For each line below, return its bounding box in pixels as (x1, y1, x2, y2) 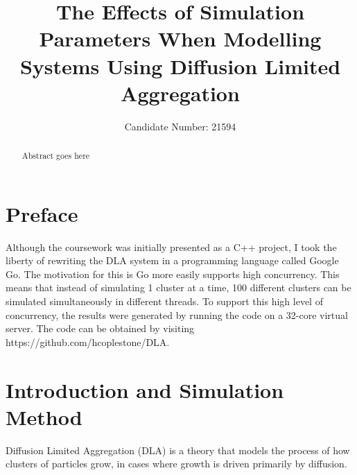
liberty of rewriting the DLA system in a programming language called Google (6, 253, 339, 268)
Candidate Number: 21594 (124, 119, 236, 133)
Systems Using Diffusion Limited (19, 51, 341, 80)
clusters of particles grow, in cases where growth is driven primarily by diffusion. (6, 456, 347, 471)
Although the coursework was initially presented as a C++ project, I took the (6, 239, 337, 254)
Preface (6, 199, 78, 227)
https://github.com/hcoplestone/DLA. (6, 334, 170, 349)
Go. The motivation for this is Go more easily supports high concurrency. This (6, 266, 340, 281)
